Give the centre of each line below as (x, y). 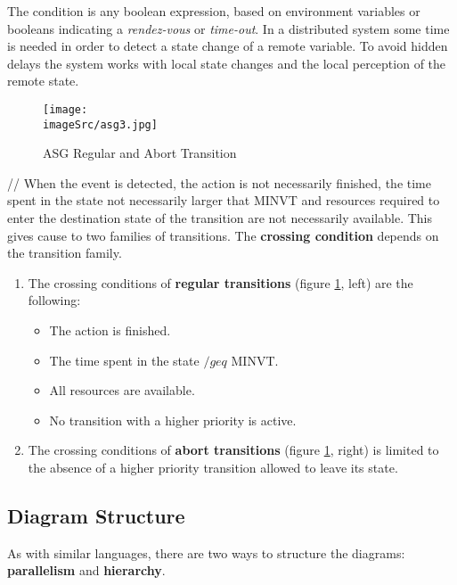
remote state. (43, 81)
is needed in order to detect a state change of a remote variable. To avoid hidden (228, 46)
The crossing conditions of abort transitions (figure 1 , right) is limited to (233, 450)
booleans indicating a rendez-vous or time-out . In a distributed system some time (228, 28)
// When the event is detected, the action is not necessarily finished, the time (219, 182)
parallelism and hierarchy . (86, 570)
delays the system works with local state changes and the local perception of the (227, 63)
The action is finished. (110, 330)
